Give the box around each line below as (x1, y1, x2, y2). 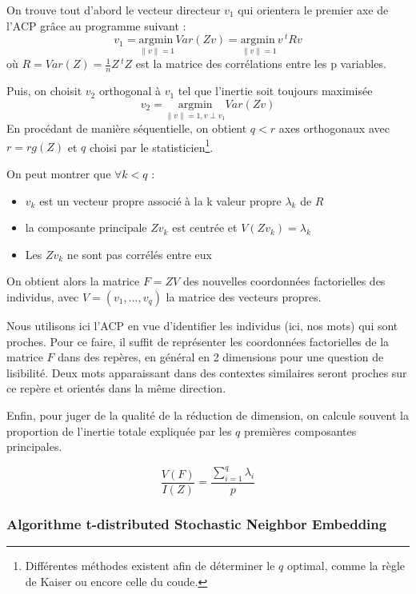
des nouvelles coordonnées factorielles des (182, 273, 386, 289)
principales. (6, 438, 62, 455)
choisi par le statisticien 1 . (89, 136, 214, 155)
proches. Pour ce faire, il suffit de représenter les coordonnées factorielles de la (6, 333, 390, 349)
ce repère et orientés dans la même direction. (6, 380, 226, 397)
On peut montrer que (6, 165, 111, 181)
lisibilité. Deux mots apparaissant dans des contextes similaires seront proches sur (6, 364, 407, 381)
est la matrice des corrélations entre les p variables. (135, 55, 386, 72)
